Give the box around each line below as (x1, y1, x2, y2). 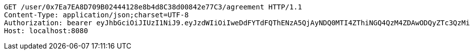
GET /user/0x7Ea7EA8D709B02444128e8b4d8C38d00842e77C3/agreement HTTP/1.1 (4, 3, 302, 11)
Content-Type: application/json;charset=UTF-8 (4, 11, 189, 19)
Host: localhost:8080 (4, 27, 88, 35)
